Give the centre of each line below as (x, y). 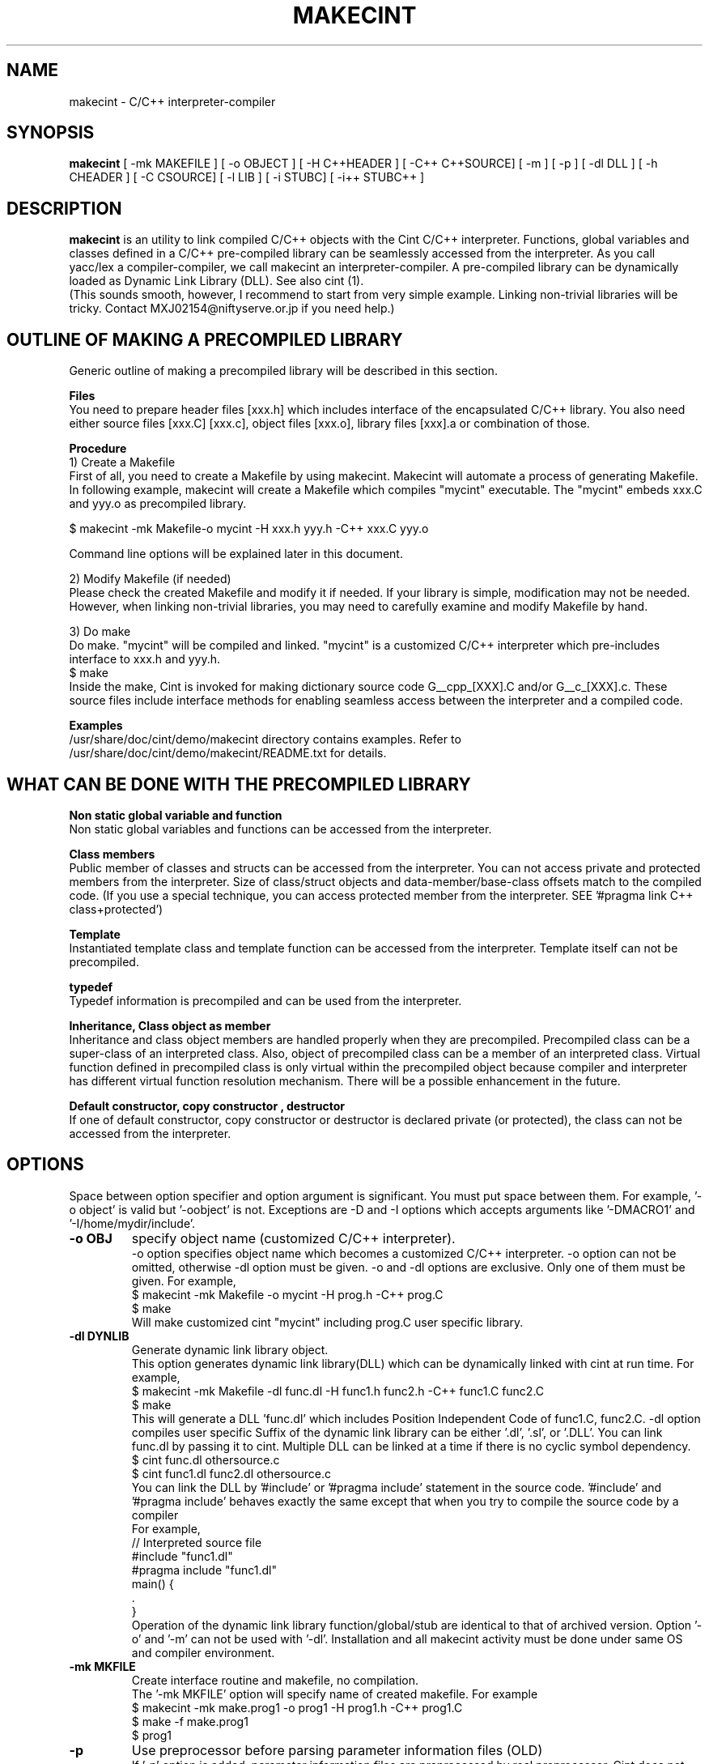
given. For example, (184, 1280)
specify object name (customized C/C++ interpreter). (293, 1238)
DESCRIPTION (64, 208)
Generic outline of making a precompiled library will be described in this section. (283, 371)
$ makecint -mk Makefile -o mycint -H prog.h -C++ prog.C (287, 1294)
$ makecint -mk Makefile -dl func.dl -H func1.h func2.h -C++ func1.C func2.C (338, 1391)
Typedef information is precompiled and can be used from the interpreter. (265, 1000)
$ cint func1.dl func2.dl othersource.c (231, 1473)
